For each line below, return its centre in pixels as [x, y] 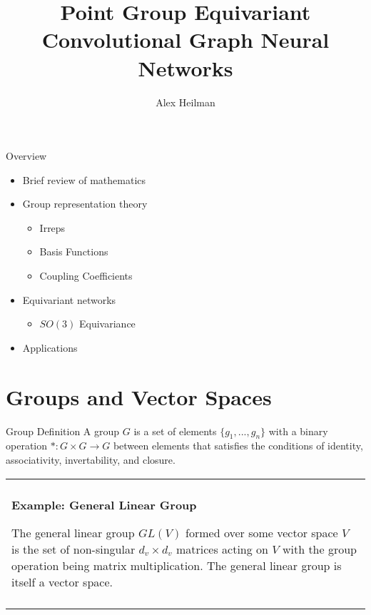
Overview [26, 156]
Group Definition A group [63, 431]
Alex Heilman [185, 102]
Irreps [52, 227]
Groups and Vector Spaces [139, 396]
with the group [320, 549]
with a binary [298, 431]
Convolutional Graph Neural [185, 40]
